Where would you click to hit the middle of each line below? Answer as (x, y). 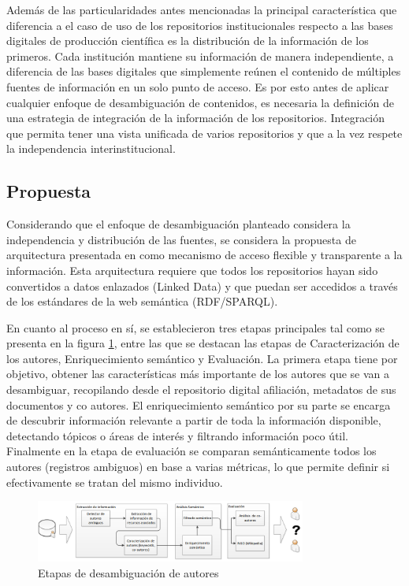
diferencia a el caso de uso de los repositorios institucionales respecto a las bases (200, 25)
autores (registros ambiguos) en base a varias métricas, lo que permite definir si (198, 467)
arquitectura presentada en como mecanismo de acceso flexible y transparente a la (204, 255)
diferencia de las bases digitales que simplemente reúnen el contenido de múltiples (204, 71)
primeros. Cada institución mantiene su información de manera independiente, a (200, 56)
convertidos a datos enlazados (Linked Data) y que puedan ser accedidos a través (202, 286)
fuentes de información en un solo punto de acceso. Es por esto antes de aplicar (198, 86)
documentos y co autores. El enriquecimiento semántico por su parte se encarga (199, 404)
